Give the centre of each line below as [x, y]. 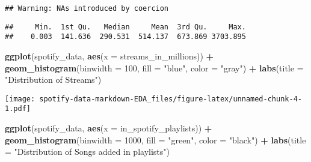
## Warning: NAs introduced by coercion [87, 8]
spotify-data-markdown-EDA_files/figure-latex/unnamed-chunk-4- [171, 99]
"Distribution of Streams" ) [53, 79]
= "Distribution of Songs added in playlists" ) [87, 151]
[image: [20, 99]
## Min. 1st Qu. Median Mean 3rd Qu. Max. [125, 27]
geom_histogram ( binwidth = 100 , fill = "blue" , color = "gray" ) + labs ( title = [154, 67]
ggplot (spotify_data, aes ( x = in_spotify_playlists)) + [109, 128]
